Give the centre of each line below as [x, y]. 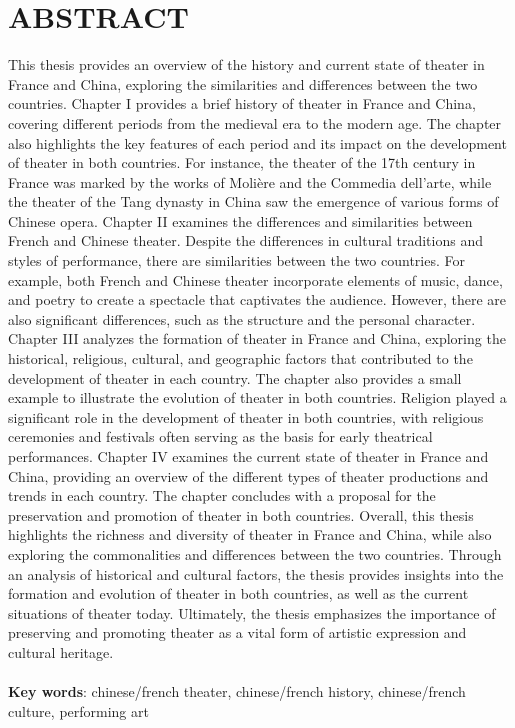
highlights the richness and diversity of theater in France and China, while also [250, 534]
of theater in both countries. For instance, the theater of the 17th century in [242, 162]
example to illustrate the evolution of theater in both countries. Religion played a [257, 397]
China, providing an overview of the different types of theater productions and [248, 475]
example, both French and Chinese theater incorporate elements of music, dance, [255, 279]
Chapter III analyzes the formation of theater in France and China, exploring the [257, 338]
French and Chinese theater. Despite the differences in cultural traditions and [245, 240]
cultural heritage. [61, 651]
